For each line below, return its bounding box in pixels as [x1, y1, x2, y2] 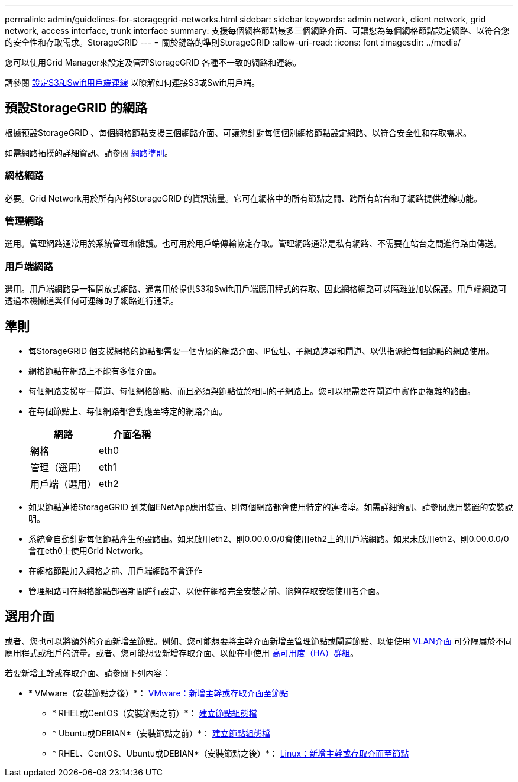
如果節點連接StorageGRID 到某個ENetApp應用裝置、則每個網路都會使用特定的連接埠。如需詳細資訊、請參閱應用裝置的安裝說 [28, 501, 513, 512]
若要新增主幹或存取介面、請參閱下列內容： [5, 667, 170, 678]
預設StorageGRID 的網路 [5, 100, 147, 116]
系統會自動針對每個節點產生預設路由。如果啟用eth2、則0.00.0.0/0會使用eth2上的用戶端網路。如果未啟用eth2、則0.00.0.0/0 [28, 533, 509, 544]
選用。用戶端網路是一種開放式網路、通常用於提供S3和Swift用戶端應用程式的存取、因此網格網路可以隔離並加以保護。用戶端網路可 [5, 284, 507, 294]
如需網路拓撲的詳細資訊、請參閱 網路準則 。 [5, 147, 173, 158]
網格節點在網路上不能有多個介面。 [28, 365, 161, 376]
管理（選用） [30, 461, 88, 473]
